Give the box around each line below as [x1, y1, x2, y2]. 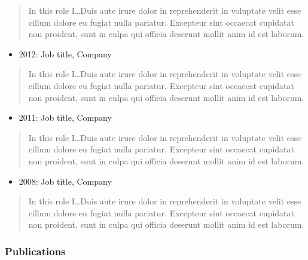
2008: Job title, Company [19, 175, 112, 187]
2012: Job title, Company [19, 47, 112, 60]
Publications [5, 243, 66, 258]
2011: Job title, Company [19, 111, 112, 124]
